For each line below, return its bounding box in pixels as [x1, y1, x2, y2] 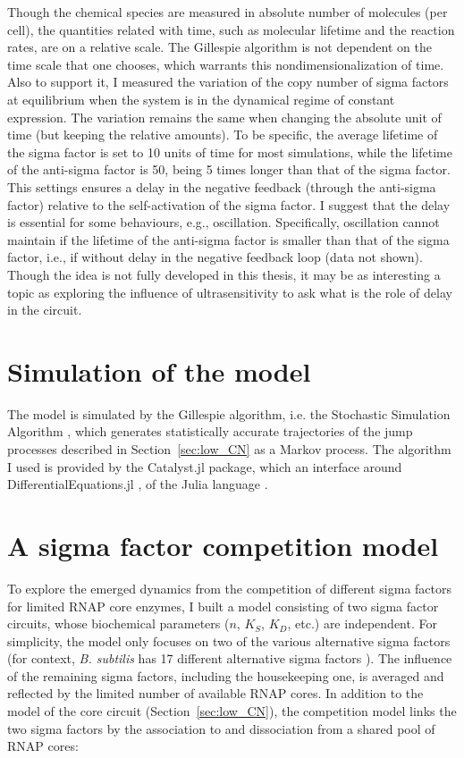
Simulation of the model [7, 352, 311, 389]
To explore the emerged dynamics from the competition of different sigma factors [7, 578, 451, 597]
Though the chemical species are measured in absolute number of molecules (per [7, 3, 448, 21]
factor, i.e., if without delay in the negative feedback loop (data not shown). [7, 248, 423, 266]
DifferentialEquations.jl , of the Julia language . [7, 475, 268, 493]
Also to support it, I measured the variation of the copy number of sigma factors [7, 72, 449, 91]
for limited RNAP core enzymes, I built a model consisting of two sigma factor [7, 596, 439, 615]
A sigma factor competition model [7, 526, 439, 563]
